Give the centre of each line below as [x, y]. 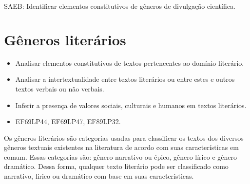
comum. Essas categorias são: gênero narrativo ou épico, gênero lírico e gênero [120, 156]
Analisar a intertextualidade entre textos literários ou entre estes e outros [125, 79]
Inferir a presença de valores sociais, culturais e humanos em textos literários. [131, 105]
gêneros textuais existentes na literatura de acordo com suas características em [121, 147]
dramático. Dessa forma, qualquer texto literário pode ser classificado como [116, 166]
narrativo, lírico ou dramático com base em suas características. [99, 176]
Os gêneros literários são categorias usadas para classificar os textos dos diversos [124, 138]
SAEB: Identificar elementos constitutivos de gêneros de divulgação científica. [120, 6]
